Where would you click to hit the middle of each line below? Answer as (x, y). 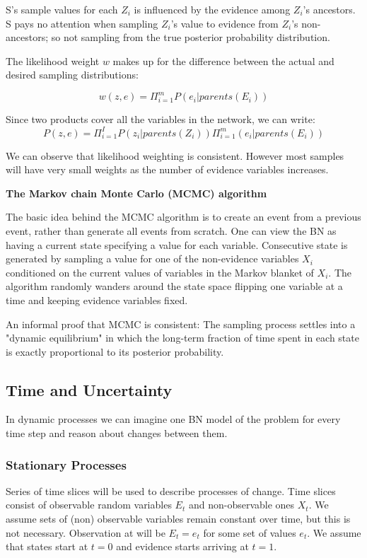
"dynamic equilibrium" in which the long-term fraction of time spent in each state (182, 338)
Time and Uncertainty (89, 389)
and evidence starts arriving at (182, 546)
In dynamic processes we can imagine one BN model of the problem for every (173, 419)
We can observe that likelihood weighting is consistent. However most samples (175, 155)
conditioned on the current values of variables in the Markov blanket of (160, 272)
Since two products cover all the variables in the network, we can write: (161, 119)
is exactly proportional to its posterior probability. (115, 351)
